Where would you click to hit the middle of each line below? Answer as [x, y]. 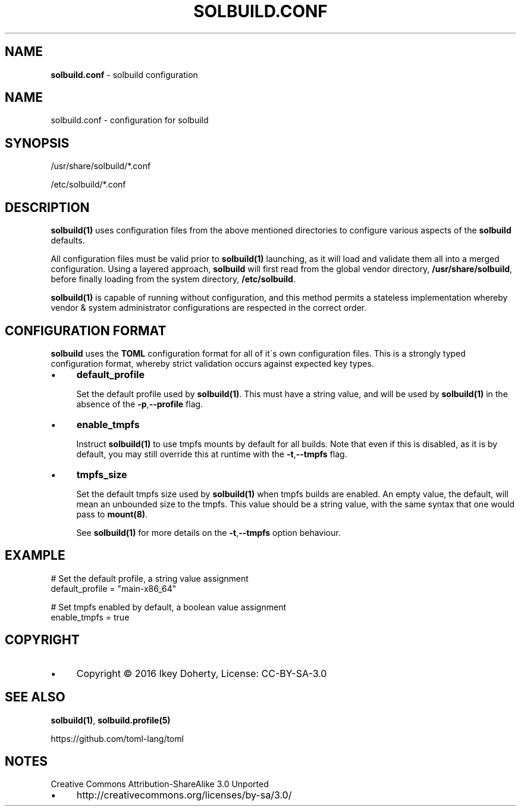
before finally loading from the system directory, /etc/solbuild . [173, 279]
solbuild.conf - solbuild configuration [124, 74]
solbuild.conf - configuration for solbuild [130, 120]
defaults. [68, 241]
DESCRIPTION [47, 207]
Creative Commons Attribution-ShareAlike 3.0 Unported [160, 784]
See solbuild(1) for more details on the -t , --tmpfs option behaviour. [208, 532]
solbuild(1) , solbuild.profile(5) [111, 720]
